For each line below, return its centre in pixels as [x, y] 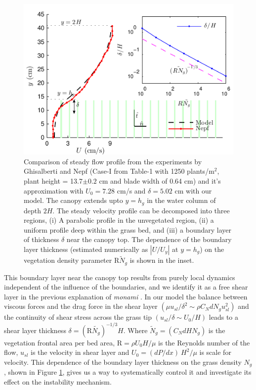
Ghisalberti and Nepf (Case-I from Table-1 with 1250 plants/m [119, 171]
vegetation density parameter [68, 260]
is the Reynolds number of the [204, 342]
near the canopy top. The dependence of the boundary [149, 239]
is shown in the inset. [162, 260]
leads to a [224, 317]
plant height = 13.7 [53, 180]
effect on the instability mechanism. [58, 381]
